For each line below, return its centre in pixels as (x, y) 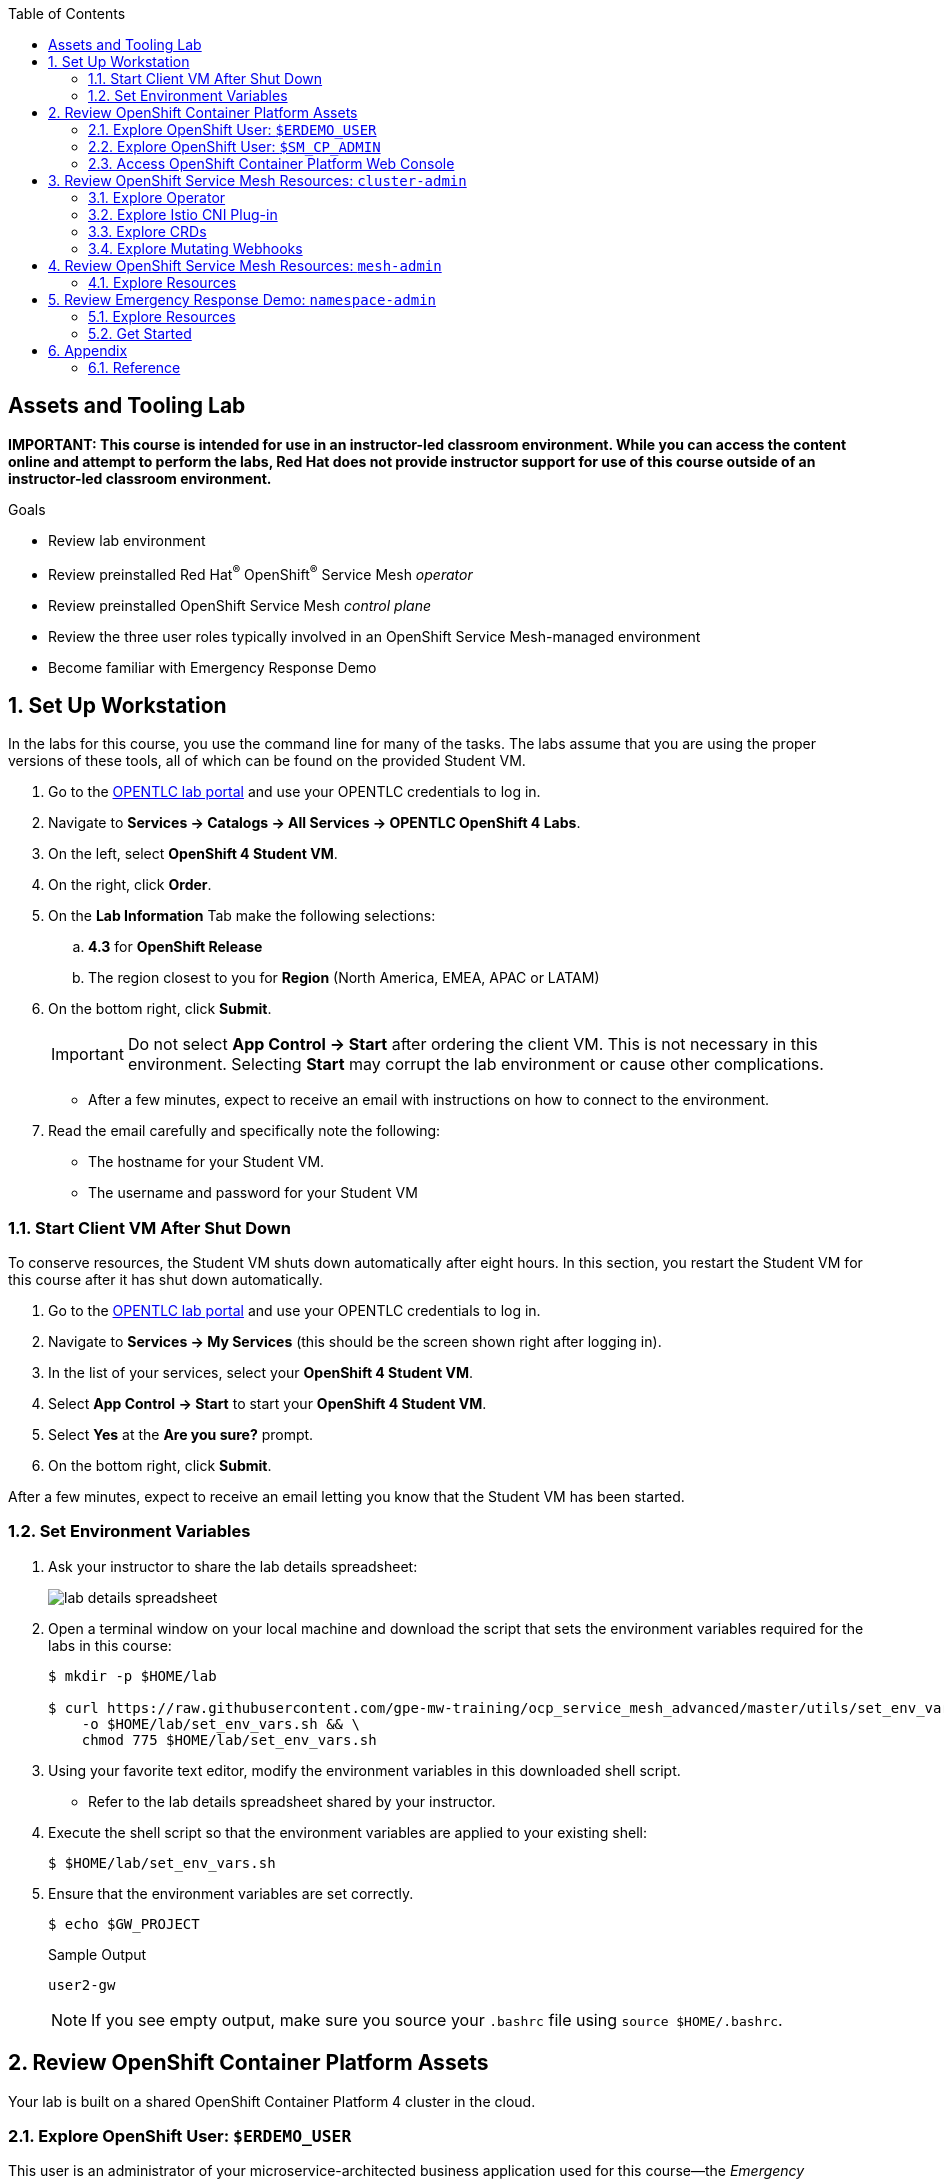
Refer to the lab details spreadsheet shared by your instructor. (292, 1801)
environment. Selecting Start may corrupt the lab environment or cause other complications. (475, 1064)
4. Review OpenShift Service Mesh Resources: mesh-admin (245, 265)
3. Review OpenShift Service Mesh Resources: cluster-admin (257, 180)
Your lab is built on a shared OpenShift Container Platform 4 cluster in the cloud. (272, 2101)
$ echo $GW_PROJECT (124, 1923)
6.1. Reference (134, 367)
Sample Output (97, 1954)
